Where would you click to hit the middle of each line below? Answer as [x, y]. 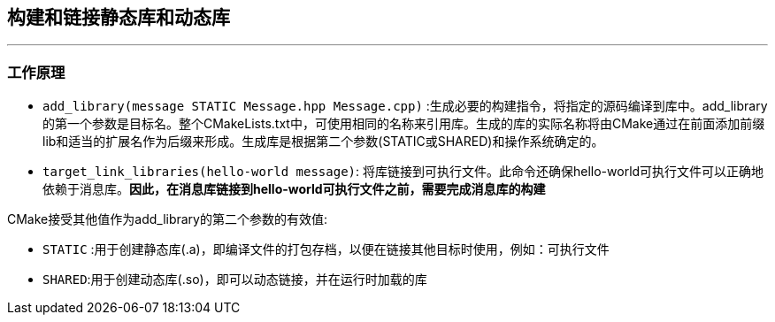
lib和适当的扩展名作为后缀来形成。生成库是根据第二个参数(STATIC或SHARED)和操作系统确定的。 [323, 142]
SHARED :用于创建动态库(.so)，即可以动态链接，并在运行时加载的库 [235, 280]
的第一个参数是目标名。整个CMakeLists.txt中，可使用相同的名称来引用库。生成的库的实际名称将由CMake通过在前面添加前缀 [404, 124]
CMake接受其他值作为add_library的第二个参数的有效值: [168, 219]
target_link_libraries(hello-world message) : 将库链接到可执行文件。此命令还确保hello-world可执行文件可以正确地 [403, 172]
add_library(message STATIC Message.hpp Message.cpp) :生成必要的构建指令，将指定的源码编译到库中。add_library [405, 106]
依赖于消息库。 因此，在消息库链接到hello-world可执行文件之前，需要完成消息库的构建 [294, 189]
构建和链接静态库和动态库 [119, 17]
